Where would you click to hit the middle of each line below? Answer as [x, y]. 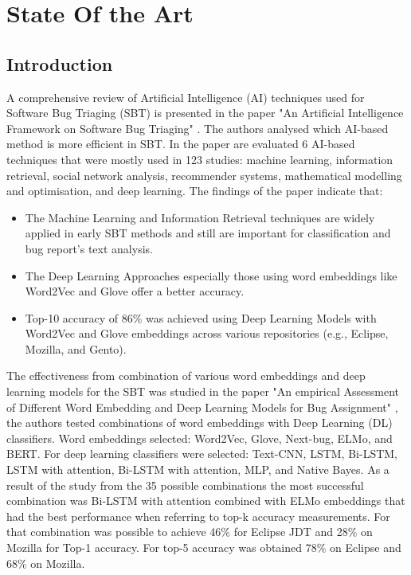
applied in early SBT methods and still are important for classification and [208, 233]
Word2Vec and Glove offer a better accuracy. [135, 291]
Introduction [60, 63]
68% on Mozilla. [46, 563]
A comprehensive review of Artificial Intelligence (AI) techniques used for [186, 97]
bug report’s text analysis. [89, 248]
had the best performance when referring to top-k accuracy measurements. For [198, 516]
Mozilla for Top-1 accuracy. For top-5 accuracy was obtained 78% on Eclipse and [204, 548]
